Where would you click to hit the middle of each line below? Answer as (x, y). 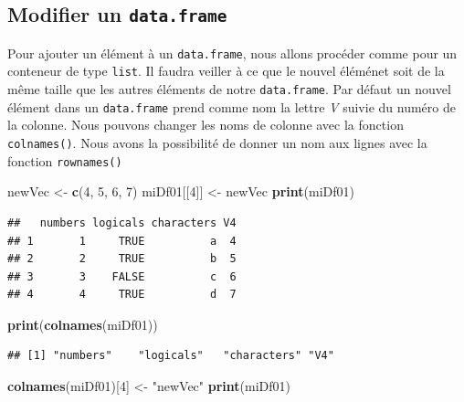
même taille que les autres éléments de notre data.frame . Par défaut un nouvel (229, 89)
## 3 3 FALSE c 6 (122, 276)
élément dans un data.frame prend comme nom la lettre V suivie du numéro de (232, 106)
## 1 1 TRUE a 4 (122, 241)
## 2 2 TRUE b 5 (122, 259)
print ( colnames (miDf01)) (83, 324)
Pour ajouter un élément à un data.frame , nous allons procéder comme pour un (232, 53)
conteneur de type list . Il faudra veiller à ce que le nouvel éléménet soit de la (226, 71)
